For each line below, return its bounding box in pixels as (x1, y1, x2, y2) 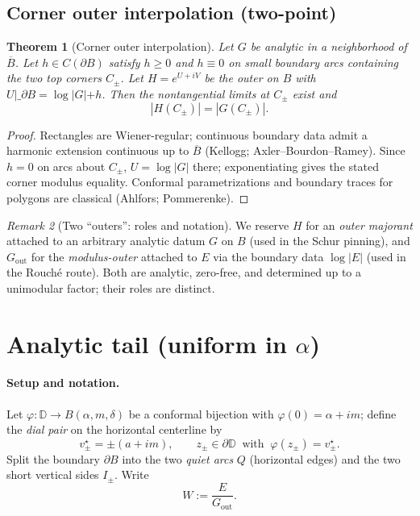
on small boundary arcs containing (228, 53, 398, 70)
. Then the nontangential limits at (102, 85, 270, 102)
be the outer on (204, 69, 279, 86)
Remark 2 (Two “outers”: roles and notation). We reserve (6, 216, 289, 233)
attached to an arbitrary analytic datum (6, 232, 206, 249)
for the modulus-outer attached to (31, 248, 198, 264)
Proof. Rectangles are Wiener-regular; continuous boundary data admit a (6, 126, 368, 143)
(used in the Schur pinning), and (249, 232, 410, 249)
